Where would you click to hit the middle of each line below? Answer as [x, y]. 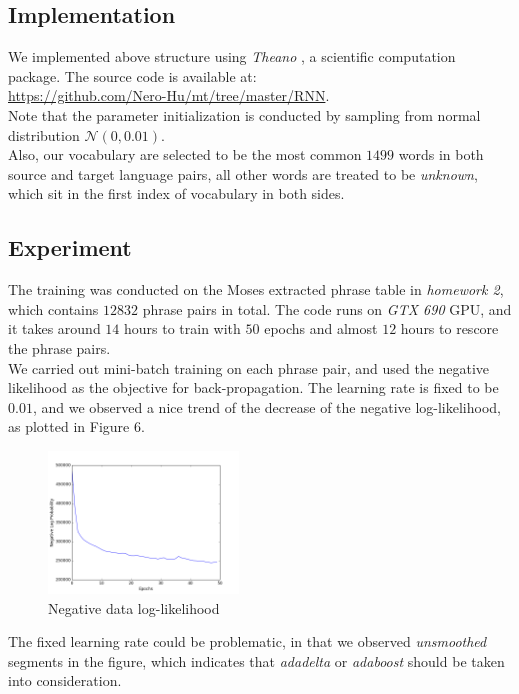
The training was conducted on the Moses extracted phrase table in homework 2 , [256, 289]
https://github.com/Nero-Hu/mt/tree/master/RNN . [169, 95]
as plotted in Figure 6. [76, 426]
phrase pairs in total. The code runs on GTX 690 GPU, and [327, 308]
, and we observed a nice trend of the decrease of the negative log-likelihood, [266, 406]
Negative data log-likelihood [134, 607]
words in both [441, 154]
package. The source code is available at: [132, 75]
